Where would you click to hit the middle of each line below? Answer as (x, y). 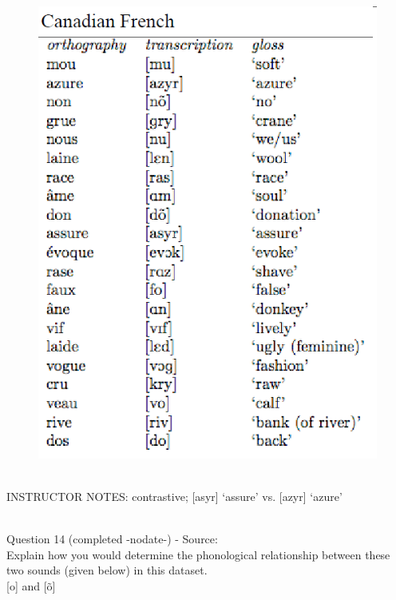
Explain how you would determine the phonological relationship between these (198, 554)
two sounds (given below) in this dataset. (107, 570)
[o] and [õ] (31, 586)
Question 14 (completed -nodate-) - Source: (112, 539)
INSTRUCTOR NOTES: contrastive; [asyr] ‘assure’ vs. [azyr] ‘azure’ (174, 497)
